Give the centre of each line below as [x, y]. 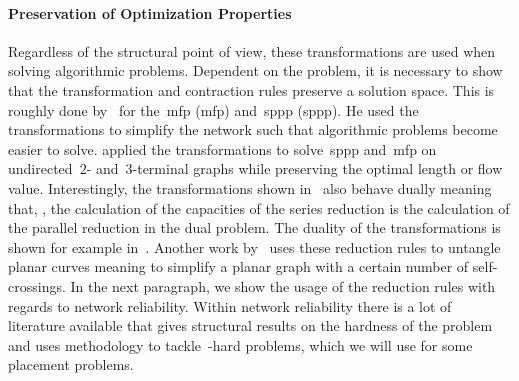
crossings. [37, 285]
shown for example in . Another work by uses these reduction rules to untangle [254, 246]
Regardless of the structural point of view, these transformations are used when [252, 50]
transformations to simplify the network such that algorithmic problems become [253, 129]
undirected [40, 168]
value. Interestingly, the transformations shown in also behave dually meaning [250, 187]
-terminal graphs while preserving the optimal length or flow [317, 168]
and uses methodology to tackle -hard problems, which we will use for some [240, 344]
